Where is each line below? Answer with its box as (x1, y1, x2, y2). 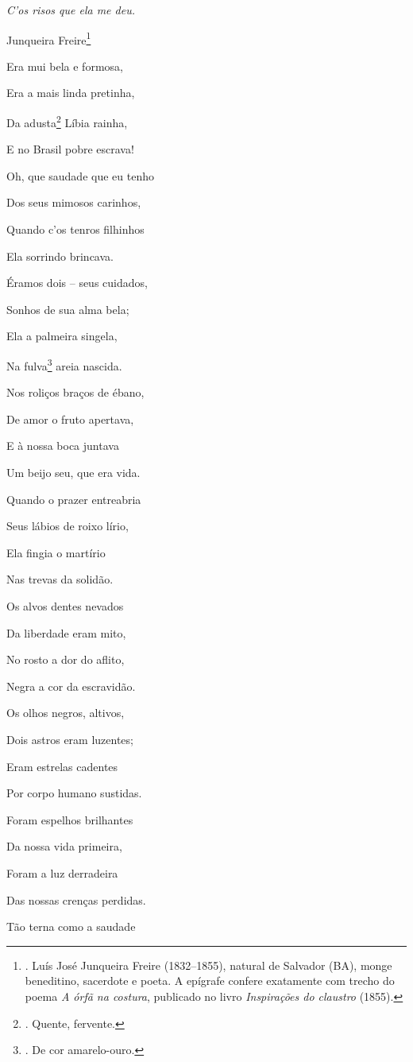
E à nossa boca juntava (6, 437, 119, 454)
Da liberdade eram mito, (6, 624, 126, 641)
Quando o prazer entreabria (6, 490, 141, 507)
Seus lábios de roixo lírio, (6, 517, 129, 534)
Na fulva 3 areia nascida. (6, 355, 122, 374)
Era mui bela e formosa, (6, 57, 123, 74)
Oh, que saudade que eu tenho (6, 167, 154, 184)
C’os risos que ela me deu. (6, 2, 135, 17)
